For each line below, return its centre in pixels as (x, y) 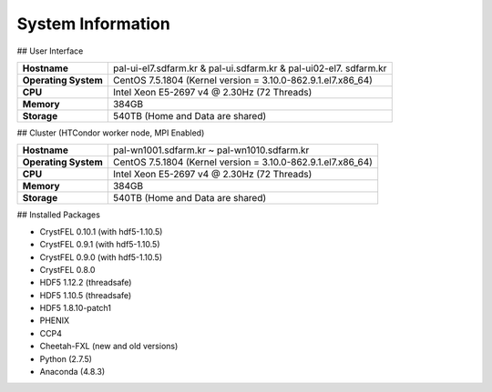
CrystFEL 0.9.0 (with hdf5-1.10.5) (101, 257)
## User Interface (50, 51)
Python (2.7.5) (66, 358)
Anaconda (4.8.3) (72, 372)
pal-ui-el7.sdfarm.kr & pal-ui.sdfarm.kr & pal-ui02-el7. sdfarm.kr (250, 68)
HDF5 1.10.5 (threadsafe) (86, 295)
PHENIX (55, 321)
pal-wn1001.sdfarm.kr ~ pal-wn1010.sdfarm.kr (211, 150)
